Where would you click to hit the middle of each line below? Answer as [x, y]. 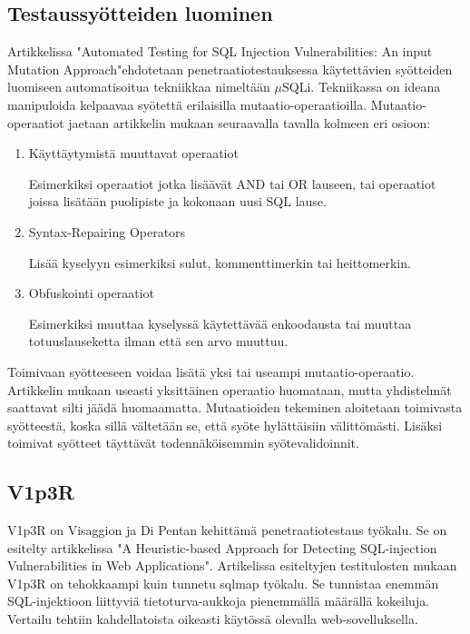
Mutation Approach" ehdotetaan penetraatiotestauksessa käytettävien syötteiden [230, 69]
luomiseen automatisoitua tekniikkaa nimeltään [139, 87]
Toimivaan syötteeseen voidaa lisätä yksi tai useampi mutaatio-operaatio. [211, 371]
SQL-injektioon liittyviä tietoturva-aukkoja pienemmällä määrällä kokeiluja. [219, 601]
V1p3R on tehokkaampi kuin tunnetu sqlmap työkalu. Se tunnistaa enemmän [223, 583]
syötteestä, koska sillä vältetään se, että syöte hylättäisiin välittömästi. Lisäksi [225, 425]
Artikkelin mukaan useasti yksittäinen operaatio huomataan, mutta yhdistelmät [230, 389]
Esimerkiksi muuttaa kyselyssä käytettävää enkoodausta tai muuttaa [220, 323]
